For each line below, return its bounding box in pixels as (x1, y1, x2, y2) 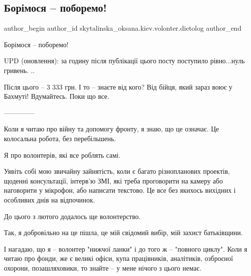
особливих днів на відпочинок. (4, 194, 95, 204)
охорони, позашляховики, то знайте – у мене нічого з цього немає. (4, 262, 201, 273)
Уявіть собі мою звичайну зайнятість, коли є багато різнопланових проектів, (4, 166, 230, 176)
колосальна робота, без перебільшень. (4, 133, 116, 143)
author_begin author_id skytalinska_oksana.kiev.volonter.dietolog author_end (4, 23, 242, 33)
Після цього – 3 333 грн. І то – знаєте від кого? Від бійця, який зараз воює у (4, 81, 233, 92)
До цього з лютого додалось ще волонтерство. (4, 211, 141, 221)
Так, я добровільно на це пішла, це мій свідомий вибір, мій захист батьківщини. (4, 227, 243, 238)
